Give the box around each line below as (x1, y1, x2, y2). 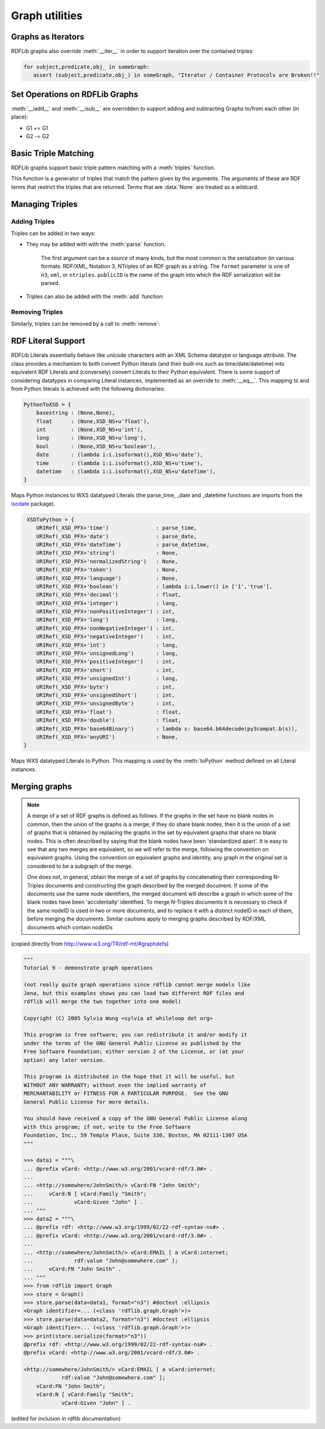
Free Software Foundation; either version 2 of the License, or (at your (23, 1048, 244, 1055)
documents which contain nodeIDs (27, 923, 113, 931)
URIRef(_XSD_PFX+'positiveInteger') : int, (36, 658, 176, 665)
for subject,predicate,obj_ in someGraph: (23, 63, 150, 71)
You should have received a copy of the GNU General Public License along (23, 1115, 248, 1122)
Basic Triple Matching (11, 148, 94, 158)
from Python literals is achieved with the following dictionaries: (11, 385, 165, 392)
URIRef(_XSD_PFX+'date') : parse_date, (36, 533, 197, 540)
